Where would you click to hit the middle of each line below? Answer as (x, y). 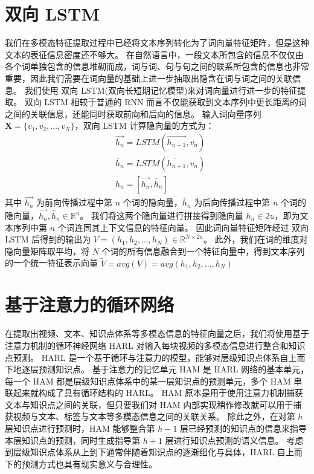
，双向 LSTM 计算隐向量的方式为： (144, 125)
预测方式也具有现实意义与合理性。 (89, 463)
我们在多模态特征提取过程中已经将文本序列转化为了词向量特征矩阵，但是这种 (157, 43)
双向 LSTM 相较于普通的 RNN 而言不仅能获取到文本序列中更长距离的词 (166, 102)
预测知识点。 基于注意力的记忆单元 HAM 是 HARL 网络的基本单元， (174, 369)
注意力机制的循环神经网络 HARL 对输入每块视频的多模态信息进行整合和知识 (155, 345)
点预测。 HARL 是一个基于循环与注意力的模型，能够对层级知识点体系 (143, 357)
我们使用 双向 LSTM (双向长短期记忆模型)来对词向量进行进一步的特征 (161, 90)
